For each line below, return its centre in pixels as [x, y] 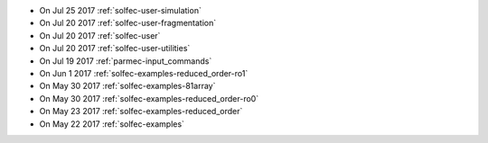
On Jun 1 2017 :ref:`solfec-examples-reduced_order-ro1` [144, 73]
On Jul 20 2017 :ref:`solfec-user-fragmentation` [128, 23]
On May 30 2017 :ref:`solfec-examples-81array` [127, 86]
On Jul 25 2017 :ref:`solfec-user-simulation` [121, 10]
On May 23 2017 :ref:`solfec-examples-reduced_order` [141, 112]
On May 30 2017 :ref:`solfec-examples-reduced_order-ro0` [149, 98]
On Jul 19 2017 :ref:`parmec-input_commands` [126, 61]
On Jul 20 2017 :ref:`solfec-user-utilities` [115, 49]
